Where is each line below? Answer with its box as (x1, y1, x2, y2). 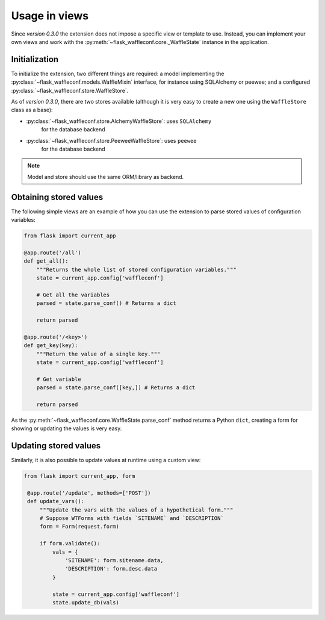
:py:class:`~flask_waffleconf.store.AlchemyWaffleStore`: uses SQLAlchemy (26, 117, 212, 125)
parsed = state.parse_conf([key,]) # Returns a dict (36, 384, 196, 391)
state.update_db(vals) (52, 599, 120, 606)
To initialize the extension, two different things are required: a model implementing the (11, 70, 224, 77)
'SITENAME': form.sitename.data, (65, 557, 164, 564)
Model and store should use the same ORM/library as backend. (27, 173, 184, 180)
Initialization (11, 54, 59, 64)
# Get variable (36, 375, 81, 383)
